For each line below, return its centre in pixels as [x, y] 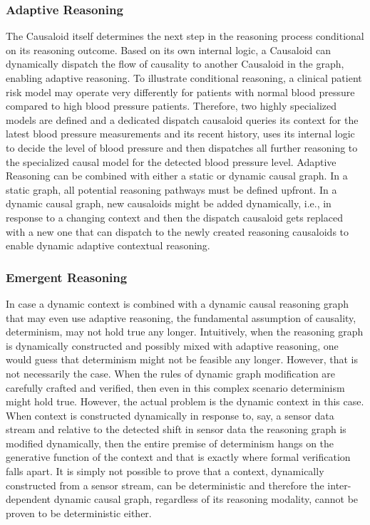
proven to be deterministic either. [79, 513]
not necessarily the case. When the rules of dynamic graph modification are [171, 373]
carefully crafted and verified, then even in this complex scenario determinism [175, 387]
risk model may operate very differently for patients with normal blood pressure [180, 92]
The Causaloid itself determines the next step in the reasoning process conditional [185, 36]
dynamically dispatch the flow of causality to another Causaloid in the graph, [175, 64]
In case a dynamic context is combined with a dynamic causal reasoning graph [178, 303]
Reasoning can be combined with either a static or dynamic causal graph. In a [177, 176]
